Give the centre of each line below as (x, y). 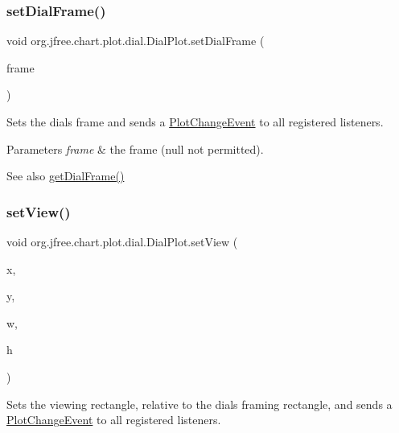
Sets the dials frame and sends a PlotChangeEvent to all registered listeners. (195, 122)
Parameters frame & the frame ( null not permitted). (135, 148)
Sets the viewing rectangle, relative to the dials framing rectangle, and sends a (199, 404)
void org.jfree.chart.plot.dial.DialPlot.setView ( (122, 241)
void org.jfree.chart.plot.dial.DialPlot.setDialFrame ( (136, 41)
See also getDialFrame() (66, 176)
